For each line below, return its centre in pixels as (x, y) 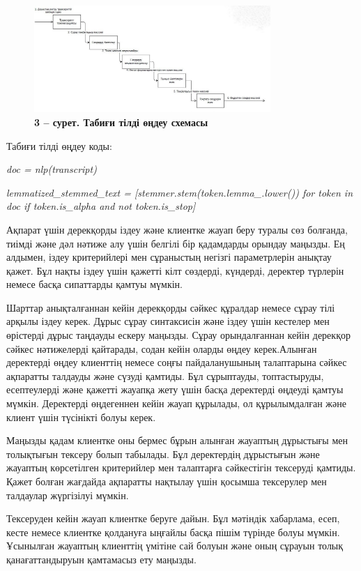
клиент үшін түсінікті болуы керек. (81, 417)
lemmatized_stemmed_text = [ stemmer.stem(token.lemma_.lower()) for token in (180, 192)
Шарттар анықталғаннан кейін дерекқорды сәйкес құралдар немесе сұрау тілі (171, 307)
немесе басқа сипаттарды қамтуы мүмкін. (94, 284)
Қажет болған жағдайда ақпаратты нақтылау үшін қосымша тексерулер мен (167, 481)
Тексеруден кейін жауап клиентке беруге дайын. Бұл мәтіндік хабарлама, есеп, (173, 518)
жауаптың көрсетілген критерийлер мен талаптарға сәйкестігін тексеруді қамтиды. (181, 467)
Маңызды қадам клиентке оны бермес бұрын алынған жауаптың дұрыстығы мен (177, 440)
